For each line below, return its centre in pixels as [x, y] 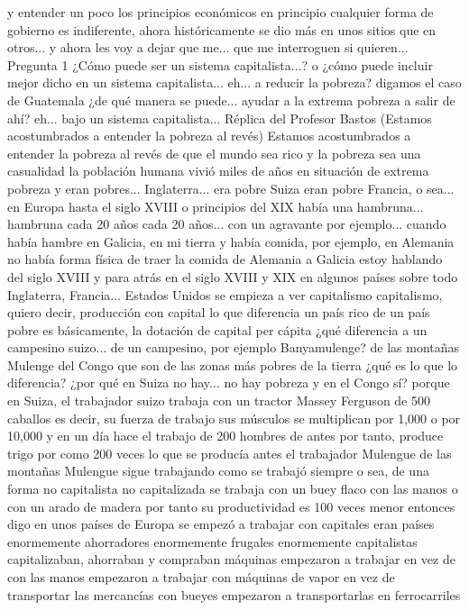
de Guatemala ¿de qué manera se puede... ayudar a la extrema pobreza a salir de [231, 100]
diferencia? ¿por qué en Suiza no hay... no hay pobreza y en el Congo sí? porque [229, 382]
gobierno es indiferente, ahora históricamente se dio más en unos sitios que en [222, 29]
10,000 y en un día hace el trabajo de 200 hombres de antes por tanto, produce [225, 436]
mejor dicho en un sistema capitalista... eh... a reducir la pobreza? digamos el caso [234, 82]
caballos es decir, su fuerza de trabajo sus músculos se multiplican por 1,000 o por [234, 418]
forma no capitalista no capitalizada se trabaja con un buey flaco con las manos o [233, 489]
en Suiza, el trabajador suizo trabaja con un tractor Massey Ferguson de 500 [219, 401]
